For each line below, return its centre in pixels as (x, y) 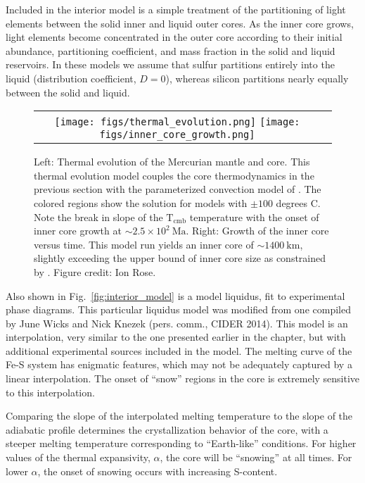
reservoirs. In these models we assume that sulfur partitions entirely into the (170, 64)
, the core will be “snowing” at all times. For (256, 457)
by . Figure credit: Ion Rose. (95, 271)
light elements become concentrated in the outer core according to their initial (174, 37)
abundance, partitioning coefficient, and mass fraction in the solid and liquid (171, 50)
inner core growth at (78, 231)
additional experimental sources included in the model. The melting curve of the (179, 350)
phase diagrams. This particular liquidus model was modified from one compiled (178, 309)
